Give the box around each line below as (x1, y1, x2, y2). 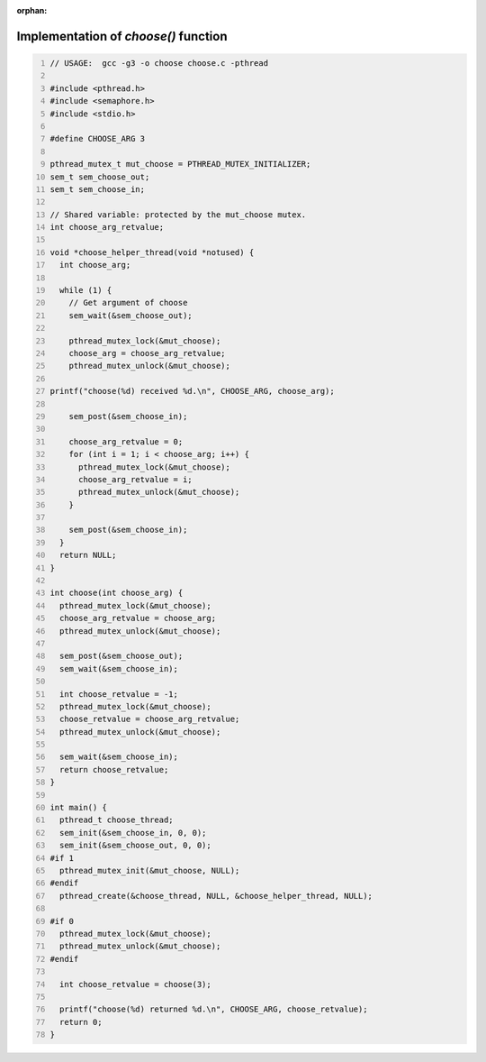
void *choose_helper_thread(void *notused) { (49, 247, 255, 257)
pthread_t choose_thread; (58, 815, 175, 825)
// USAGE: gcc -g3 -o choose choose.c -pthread (49, 59, 269, 68)
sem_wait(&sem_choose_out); (68, 310, 193, 320)
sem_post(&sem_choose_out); (58, 651, 184, 662)
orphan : (16, 5, 48, 15)
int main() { (49, 802, 108, 813)
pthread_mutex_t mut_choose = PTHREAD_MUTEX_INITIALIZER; (49, 159, 311, 169)
